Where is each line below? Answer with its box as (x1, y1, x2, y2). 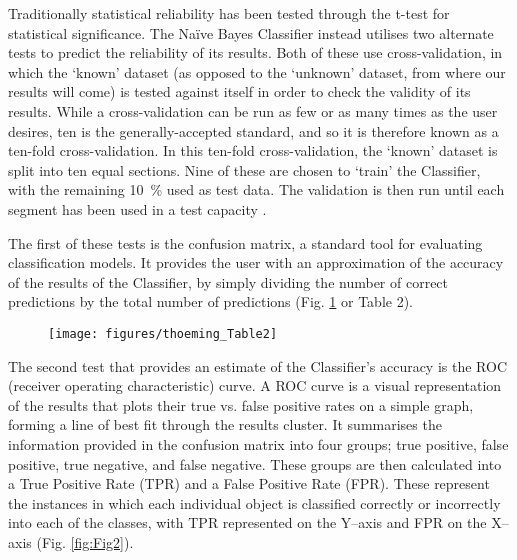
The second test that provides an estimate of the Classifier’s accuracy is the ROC (8, 355, 508, 376)
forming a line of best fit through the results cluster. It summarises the (8, 414, 442, 435)
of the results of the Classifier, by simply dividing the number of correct (8, 271, 449, 292)
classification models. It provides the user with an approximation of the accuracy (8, 252, 504, 273)
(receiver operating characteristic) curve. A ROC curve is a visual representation (8, 375, 502, 396)
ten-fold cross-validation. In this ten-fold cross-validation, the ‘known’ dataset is (8, 140, 498, 161)
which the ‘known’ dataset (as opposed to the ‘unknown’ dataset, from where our (8, 61, 506, 82)
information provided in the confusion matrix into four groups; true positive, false (8, 433, 509, 454)
